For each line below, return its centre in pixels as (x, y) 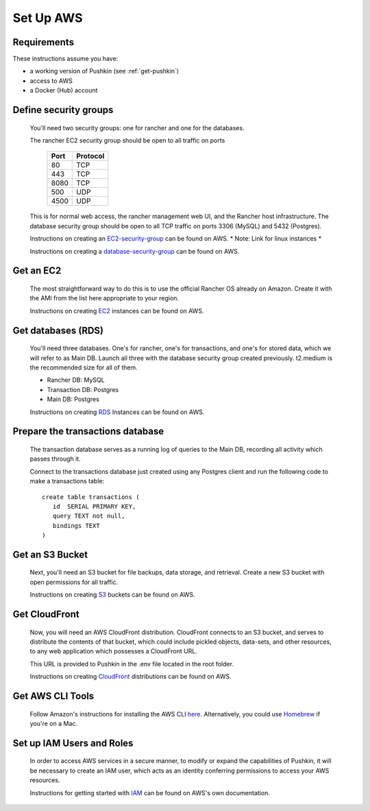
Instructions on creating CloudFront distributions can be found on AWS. (131, 677)
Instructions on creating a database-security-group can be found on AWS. (135, 251)
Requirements (44, 42)
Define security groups (63, 110)
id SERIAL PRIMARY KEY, (94, 506)
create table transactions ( (91, 497)
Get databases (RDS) (58, 330)
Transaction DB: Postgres (83, 389)
